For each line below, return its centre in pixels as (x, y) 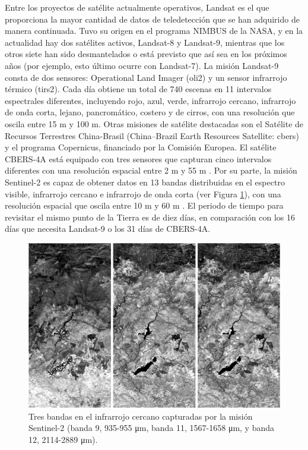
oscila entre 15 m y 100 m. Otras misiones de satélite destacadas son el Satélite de (154, 123)
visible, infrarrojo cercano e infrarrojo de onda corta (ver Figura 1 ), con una (143, 193)
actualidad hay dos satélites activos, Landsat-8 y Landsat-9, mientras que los (145, 42)
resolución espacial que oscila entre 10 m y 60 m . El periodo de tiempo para (144, 205)
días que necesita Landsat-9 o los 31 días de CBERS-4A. (108, 229)
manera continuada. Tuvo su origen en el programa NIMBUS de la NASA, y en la (154, 31)
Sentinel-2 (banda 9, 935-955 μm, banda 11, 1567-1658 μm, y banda (152, 428)
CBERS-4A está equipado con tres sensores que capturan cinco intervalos (138, 158)
